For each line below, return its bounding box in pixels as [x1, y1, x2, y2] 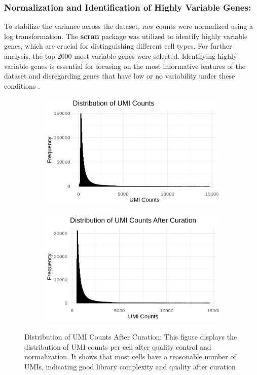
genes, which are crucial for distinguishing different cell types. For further [4, 41, 232, 51]
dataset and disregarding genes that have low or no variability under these [4, 70, 235, 81]
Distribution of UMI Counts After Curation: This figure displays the [24, 331, 237, 342]
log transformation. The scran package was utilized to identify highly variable [4, 30, 248, 41]
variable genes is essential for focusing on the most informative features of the [4, 60, 245, 71]
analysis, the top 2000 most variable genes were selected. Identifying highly [4, 51, 237, 61]
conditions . [4, 80, 40, 91]
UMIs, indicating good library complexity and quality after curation [24, 361, 236, 371]
